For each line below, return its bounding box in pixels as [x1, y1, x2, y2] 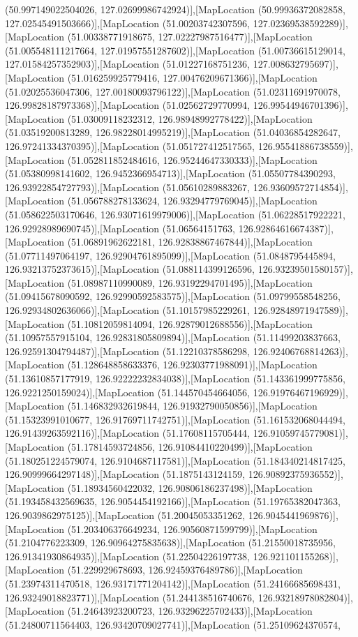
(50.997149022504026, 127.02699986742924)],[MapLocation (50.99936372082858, [5, 2, 345, 16]
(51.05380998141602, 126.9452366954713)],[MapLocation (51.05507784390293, [5, 166, 336, 181]
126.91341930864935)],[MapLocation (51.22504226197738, [5, 548, 251, 563]
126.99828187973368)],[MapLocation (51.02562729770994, [5, 98, 251, 112]
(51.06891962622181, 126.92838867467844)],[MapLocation [67, 234, 313, 249]
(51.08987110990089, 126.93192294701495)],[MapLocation [67, 275, 313, 290]
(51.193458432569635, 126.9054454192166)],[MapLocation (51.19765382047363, [5, 494, 341, 509]
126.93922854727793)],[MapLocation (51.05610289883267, [5, 179, 251, 194]
